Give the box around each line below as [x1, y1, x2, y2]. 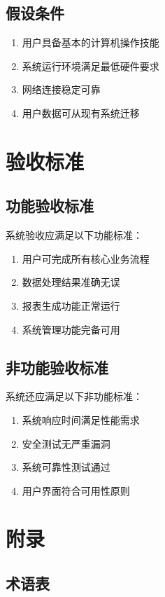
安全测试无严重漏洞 [22, 436, 110, 451]
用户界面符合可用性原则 [22, 483, 130, 497]
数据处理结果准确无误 [22, 275, 120, 289]
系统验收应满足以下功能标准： [6, 228, 143, 242]
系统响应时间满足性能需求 [22, 412, 140, 427]
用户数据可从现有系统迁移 [22, 105, 140, 120]
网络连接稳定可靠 [22, 82, 101, 97]
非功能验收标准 [6, 356, 108, 378]
